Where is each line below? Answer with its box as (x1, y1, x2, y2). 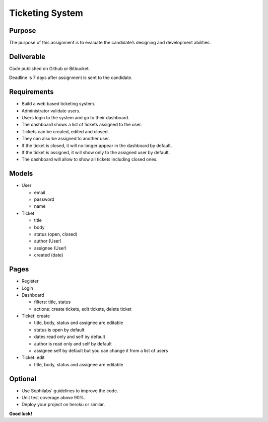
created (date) (34, 252, 64, 258)
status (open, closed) (34, 231, 78, 237)
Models (9, 169, 33, 178)
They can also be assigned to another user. (21, 136, 110, 142)
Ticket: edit (21, 354, 45, 360)
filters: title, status (34, 299, 71, 305)
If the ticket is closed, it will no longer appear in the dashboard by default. (21, 142, 172, 149)
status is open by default (34, 327, 85, 333)
